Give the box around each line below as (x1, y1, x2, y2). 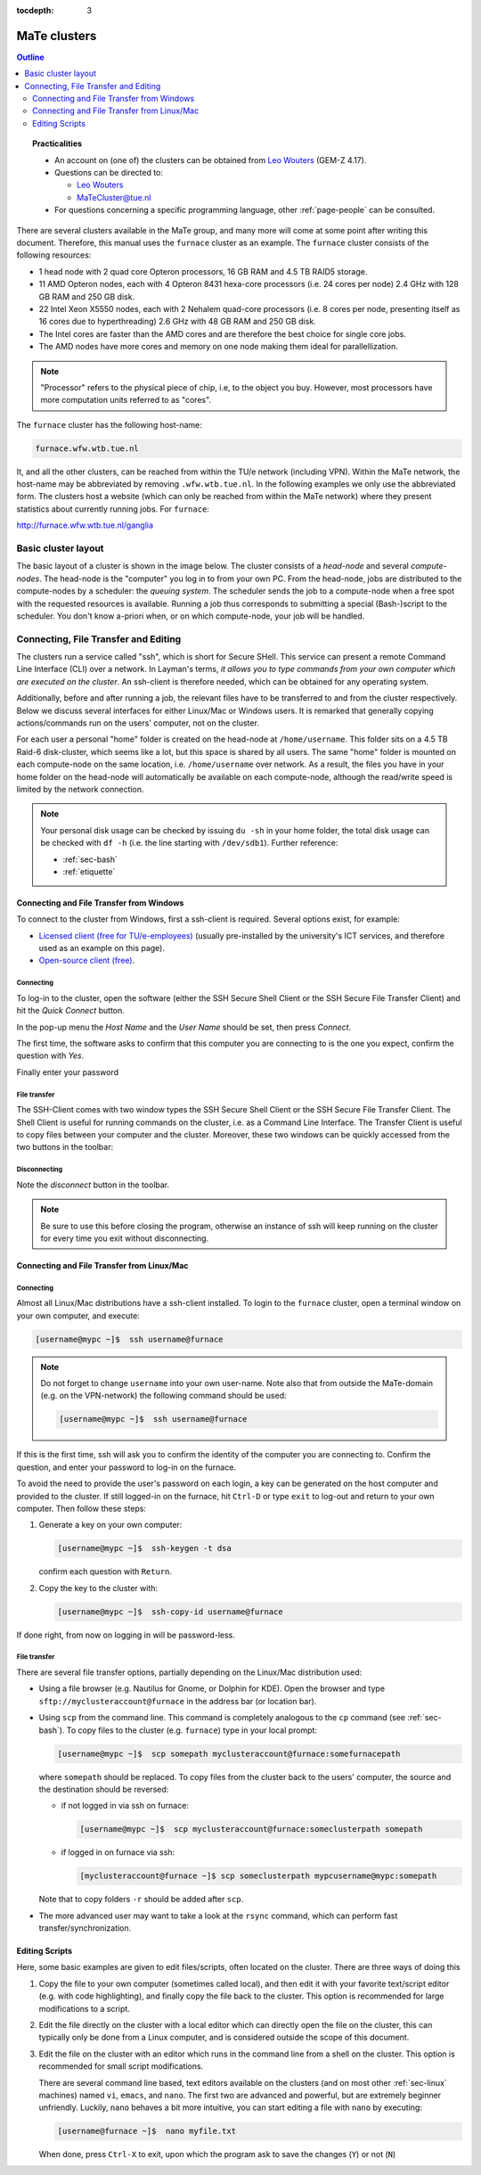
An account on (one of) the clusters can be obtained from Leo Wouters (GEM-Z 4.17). (54, 154, 367, 165)
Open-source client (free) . (38, 955, 135, 966)
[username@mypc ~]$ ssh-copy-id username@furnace (57, 1606, 284, 1617)
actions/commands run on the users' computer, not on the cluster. (16, 718, 260, 728)
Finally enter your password (16, 1066, 119, 1078)
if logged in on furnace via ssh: (61, 1847, 175, 1858)
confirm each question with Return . (38, 1566, 173, 1577)
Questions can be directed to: (54, 168, 164, 178)
